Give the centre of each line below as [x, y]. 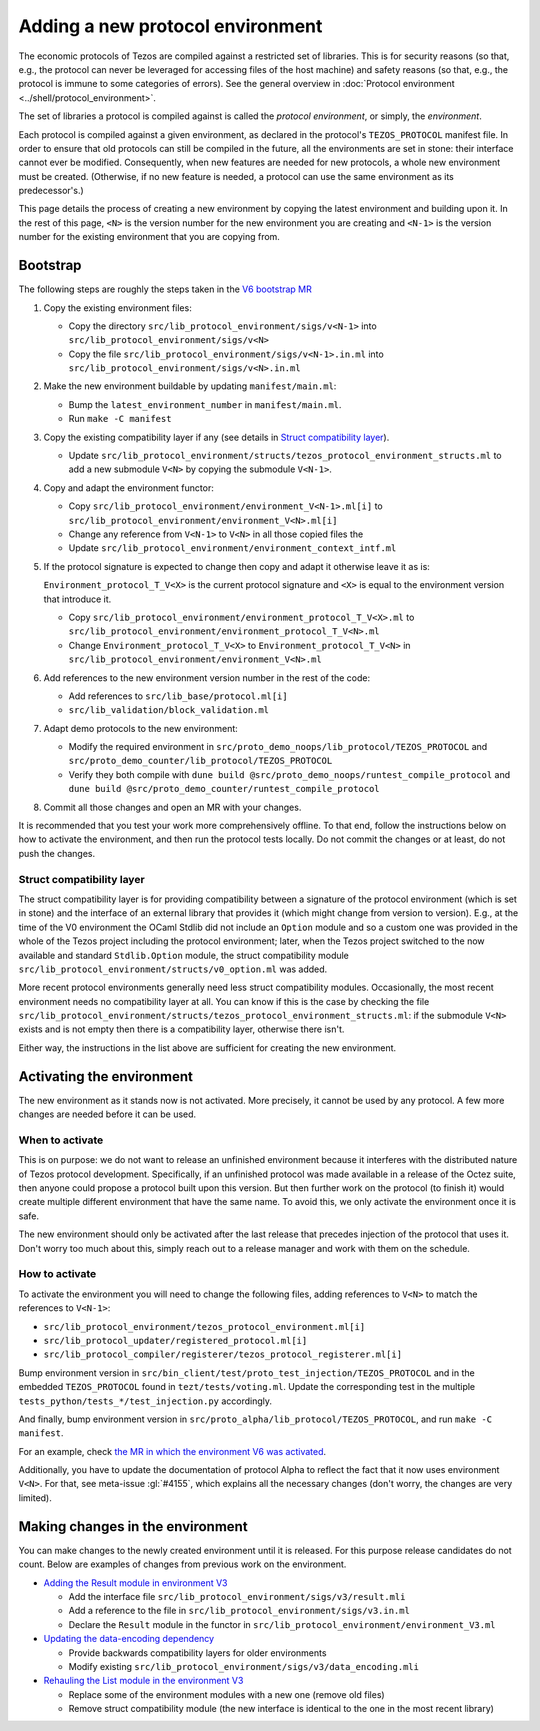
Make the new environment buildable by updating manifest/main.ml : [190, 386]
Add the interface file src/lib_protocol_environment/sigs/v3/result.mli [237, 1596]
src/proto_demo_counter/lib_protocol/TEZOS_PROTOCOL [200, 761]
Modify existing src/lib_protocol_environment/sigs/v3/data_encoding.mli [244, 1666]
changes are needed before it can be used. [107, 1114]
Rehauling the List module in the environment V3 [143, 1681]
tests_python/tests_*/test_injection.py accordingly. [145, 1401]
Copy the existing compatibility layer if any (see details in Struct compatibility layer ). [216, 437]
